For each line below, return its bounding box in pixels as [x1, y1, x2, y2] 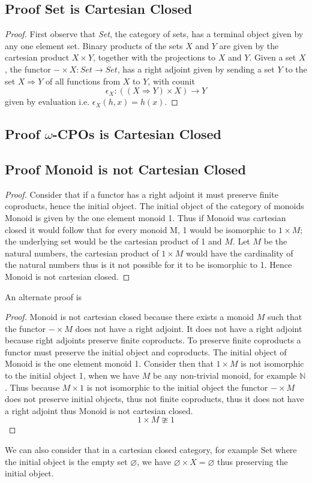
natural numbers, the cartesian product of [5, 246, 159, 259]
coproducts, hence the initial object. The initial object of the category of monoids [5, 200, 304, 212]
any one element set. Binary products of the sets [5, 39, 183, 52]
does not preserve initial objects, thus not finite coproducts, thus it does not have [5, 393, 304, 405]
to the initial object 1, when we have [5, 369, 139, 382]
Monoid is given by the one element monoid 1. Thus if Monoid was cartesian [5, 211, 286, 224]
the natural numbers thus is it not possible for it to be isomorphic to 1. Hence [5, 258, 292, 271]
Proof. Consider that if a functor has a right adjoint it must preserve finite [5, 188, 278, 200]
